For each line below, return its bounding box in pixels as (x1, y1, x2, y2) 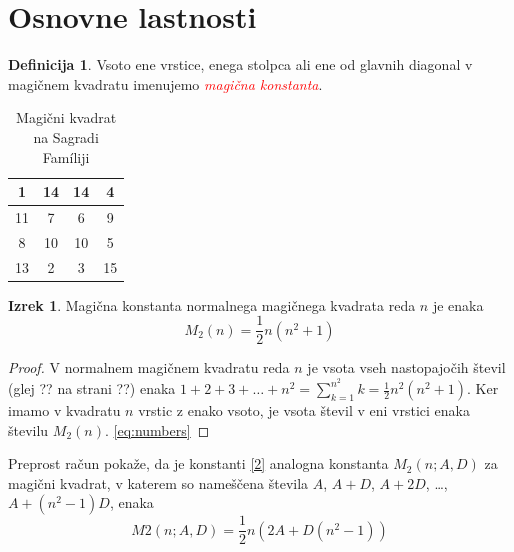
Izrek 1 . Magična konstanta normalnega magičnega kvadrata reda (8, 294, 416, 315)
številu (8, 419, 49, 440)
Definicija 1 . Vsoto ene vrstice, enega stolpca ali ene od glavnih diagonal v (8, 54, 473, 75)
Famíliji (42, 146, 90, 167)
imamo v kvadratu (8, 400, 121, 421)
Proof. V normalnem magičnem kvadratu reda (8, 357, 290, 378)
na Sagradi (33, 126, 99, 147)
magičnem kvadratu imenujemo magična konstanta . (8, 73, 323, 94)
